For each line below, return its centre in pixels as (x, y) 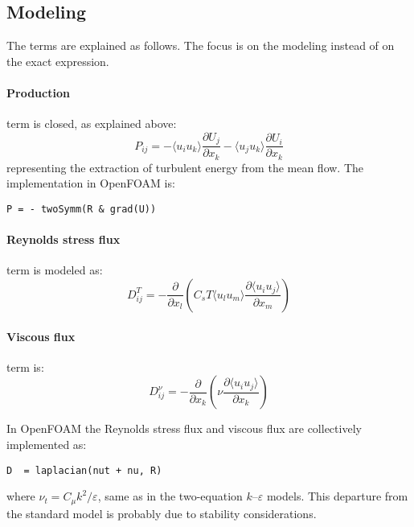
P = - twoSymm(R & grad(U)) (82, 209)
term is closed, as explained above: (92, 124)
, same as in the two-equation (170, 496)
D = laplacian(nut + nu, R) (84, 470)
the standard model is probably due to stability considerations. (162, 513)
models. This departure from (337, 496)
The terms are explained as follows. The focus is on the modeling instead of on (201, 45)
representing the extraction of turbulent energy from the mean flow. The (185, 167)
